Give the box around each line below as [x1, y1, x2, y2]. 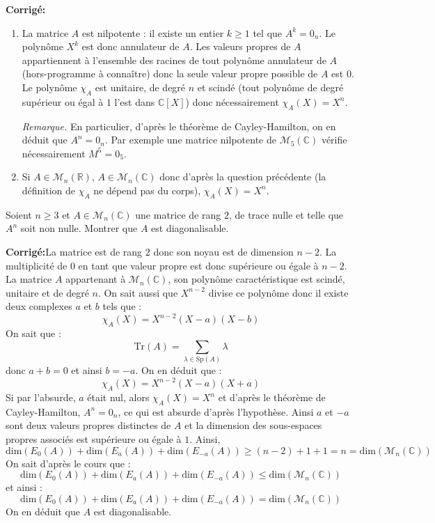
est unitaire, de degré [95, 79, 186, 94]
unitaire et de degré [6, 285, 89, 299]
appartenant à [65, 272, 126, 286]
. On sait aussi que [97, 285, 178, 299]
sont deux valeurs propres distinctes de [6, 418, 171, 432]
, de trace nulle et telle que [228, 207, 344, 221]
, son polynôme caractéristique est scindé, [168, 272, 345, 286]
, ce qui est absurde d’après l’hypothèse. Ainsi [118, 404, 314, 419]
